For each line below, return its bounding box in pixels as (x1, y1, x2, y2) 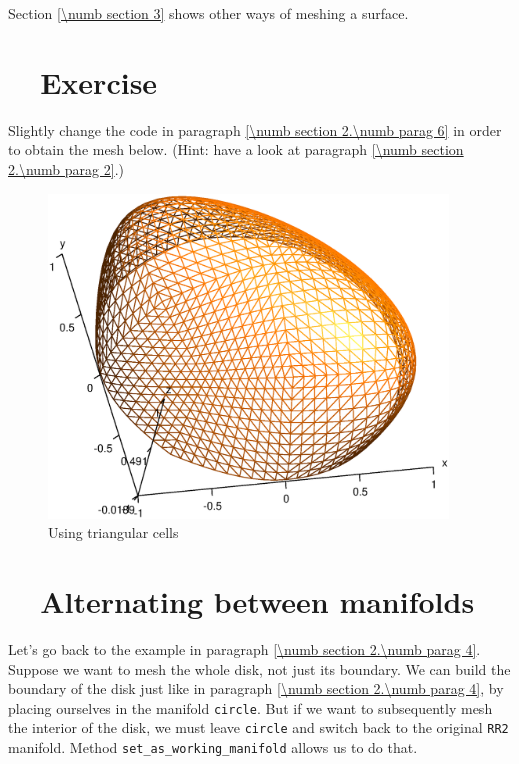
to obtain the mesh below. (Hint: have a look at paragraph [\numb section (8, 139, 464, 160)
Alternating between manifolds (40, 580, 475, 621)
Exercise (40, 61, 158, 102)
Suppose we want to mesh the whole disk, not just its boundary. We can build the (8, 658, 511, 679)
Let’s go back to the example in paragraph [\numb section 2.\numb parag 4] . (8, 638, 481, 659)
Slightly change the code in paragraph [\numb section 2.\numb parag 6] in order (8, 119, 502, 140)
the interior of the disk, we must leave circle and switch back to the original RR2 (8, 717, 509, 738)
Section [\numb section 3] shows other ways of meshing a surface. (8, 3, 409, 23)
